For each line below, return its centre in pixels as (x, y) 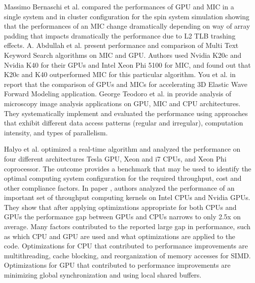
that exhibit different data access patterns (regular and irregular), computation (124, 123)
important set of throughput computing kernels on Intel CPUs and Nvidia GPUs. (127, 197)
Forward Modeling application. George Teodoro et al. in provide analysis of (118, 94)
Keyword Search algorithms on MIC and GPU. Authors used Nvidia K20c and (123, 55)
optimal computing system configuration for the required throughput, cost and (123, 178)
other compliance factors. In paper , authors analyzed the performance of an (119, 187)
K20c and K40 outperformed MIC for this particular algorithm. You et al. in (120, 74)
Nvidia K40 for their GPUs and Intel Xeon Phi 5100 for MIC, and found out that (127, 64)
